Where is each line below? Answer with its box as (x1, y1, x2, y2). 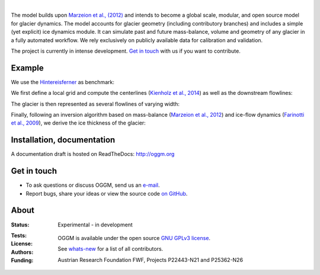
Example (11, 63, 44, 73)
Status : (11, 221, 30, 228)
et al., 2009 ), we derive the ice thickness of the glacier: (11, 119, 146, 127)
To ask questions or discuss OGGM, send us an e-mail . (25, 181, 160, 189)
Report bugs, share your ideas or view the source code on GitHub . (25, 190, 188, 197)
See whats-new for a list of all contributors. (57, 245, 164, 252)
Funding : (11, 257, 34, 264)
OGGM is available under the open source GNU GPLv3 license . (57, 234, 210, 241)
